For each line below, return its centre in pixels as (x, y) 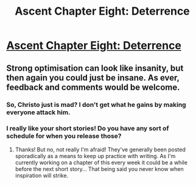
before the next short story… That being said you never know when (99, 169)
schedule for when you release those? (64, 136)
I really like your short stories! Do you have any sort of (88, 128)
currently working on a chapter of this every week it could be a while (101, 162)
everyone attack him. (38, 112)
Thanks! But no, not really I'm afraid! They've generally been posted (100, 149)
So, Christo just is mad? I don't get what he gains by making (96, 104)
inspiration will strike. (42, 175)
